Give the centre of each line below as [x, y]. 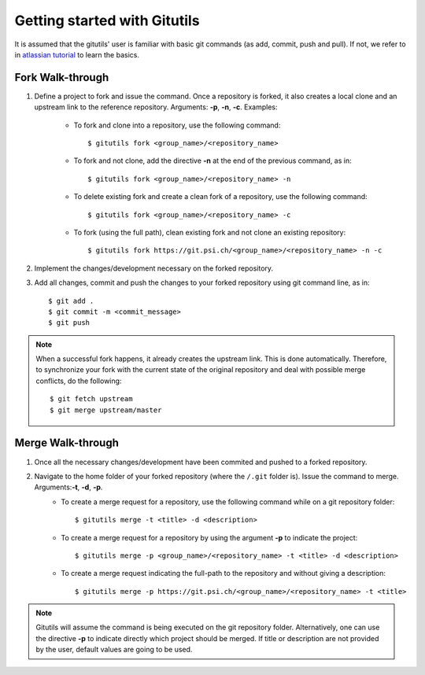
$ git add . [71, 301]
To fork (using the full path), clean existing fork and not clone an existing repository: [210, 232]
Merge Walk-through [67, 443]
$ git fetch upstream [91, 399]
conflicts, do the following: [79, 381]
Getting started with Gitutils [107, 20]
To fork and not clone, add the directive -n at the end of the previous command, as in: [213, 160]
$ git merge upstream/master [106, 410]
